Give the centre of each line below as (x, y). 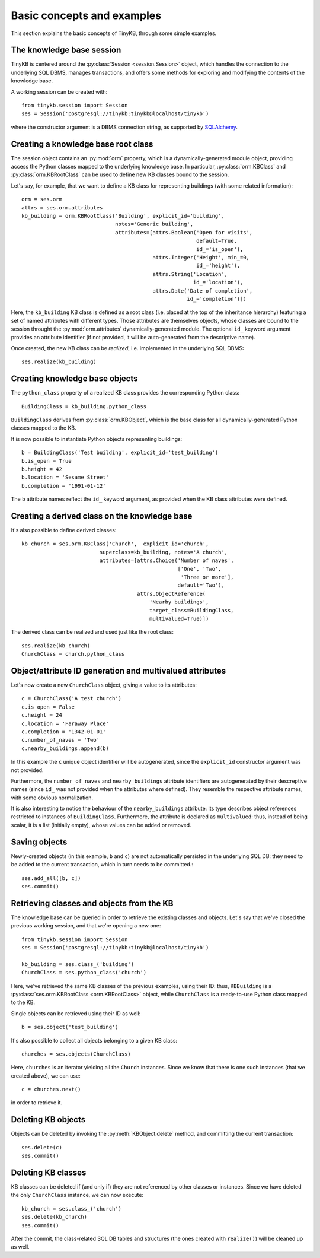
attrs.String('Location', (190, 274)
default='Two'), (201, 585)
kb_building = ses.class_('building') (78, 964)
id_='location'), (218, 282)
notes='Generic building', (154, 224)
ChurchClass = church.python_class (73, 654)
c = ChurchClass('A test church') (71, 698)
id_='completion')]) (217, 299)
